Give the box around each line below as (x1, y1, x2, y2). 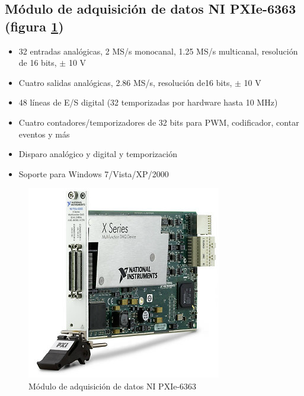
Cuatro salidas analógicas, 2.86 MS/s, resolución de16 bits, (18, 76, 232, 88)
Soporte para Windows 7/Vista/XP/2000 (18, 167, 169, 180)
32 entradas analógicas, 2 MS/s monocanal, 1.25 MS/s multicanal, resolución (18, 44, 298, 57)
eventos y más (18, 127, 70, 140)
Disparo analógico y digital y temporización (18, 148, 177, 160)
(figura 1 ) (5, 17, 64, 35)
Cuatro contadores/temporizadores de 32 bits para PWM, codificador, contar (18, 116, 299, 128)
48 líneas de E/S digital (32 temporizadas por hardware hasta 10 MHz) (18, 96, 278, 108)
